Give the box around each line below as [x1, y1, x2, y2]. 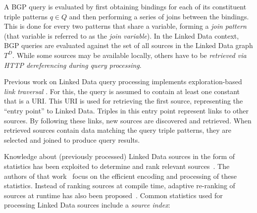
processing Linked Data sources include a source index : [4, 200, 170, 210]
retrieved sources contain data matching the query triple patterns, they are [4, 125, 232, 135]
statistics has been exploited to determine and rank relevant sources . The [4, 160, 230, 171]
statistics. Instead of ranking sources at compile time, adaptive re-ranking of [4, 180, 235, 191]
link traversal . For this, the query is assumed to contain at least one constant [4, 86, 240, 96]
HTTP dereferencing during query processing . [4, 59, 142, 70]
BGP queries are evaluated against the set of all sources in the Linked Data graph [4, 40, 253, 51]
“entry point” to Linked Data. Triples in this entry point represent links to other [4, 105, 249, 115]
